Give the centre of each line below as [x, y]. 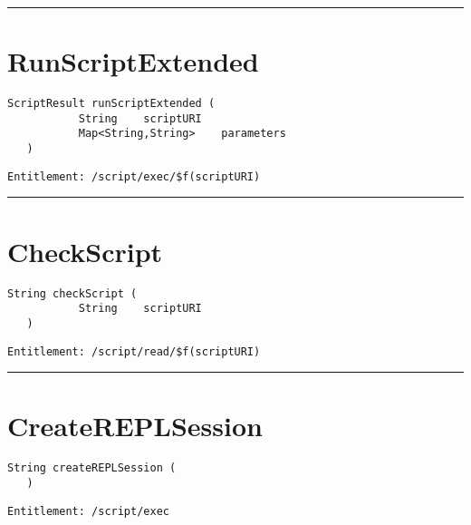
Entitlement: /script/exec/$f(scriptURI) [134, 176]
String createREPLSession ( [92, 468]
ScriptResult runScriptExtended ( [111, 104]
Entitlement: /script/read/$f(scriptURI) [134, 351]
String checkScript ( [72, 293]
